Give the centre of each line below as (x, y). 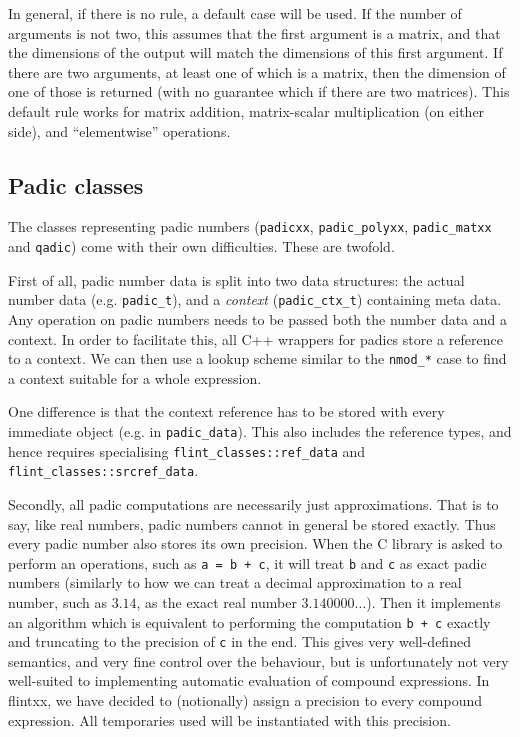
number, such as (57, 601)
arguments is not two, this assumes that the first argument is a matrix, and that (254, 32)
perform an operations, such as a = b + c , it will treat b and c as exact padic (247, 562)
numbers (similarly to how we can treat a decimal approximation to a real (235, 582)
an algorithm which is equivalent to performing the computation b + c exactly (249, 621)
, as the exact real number (216, 601)
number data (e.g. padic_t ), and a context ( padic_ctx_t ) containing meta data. (255, 299)
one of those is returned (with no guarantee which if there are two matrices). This (259, 91)
